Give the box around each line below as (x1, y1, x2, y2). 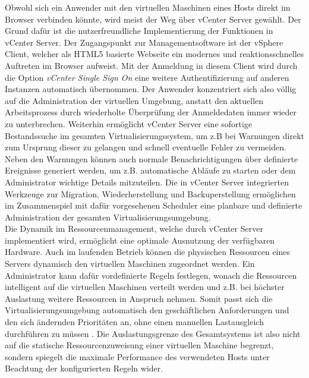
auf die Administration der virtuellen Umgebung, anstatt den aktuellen (5, 94, 264, 106)
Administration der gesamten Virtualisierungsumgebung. (5, 210, 211, 223)
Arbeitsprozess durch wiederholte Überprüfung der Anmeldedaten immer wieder (5, 106, 297, 118)
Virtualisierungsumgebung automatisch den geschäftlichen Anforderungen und (5, 304, 289, 316)
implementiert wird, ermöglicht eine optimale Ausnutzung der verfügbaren (5, 234, 275, 246)
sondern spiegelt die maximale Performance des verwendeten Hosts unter (5, 350, 270, 363)
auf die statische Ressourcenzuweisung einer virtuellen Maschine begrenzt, (5, 339, 274, 351)
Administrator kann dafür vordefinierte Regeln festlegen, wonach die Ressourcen (5, 269, 297, 281)
